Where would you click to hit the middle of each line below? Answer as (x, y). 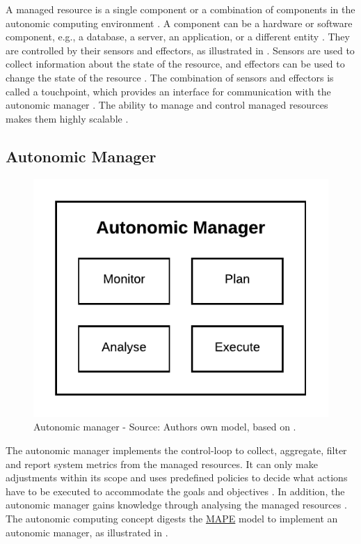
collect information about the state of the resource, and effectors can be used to (175, 64)
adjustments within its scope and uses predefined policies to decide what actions (177, 477)
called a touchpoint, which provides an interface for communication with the (168, 91)
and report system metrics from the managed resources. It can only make (162, 464)
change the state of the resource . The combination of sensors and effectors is (170, 77)
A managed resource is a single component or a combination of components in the (180, 9)
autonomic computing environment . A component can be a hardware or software (179, 23)
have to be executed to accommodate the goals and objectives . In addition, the (175, 491)
